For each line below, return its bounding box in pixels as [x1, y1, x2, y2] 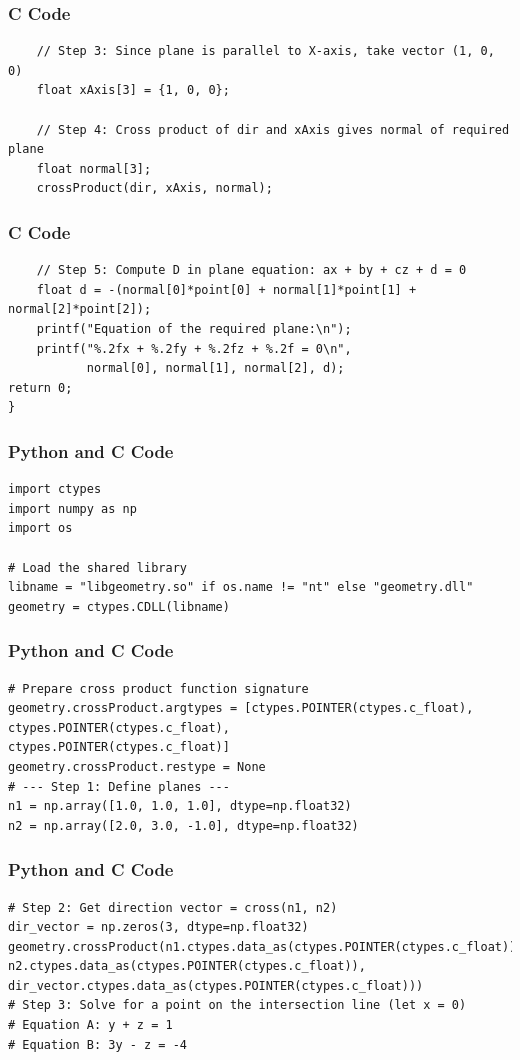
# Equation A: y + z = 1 [8, 1018, 173, 1033]
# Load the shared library [8, 560, 187, 575]
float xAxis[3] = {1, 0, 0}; [36, 83, 230, 98]
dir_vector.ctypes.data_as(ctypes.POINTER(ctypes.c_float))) [8, 978, 424, 993]
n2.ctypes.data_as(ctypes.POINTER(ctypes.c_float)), [8, 959, 366, 974]
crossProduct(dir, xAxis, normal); [36, 181, 273, 196]
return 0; [8, 380, 73, 395]
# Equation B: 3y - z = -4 [8, 1037, 187, 1052]
